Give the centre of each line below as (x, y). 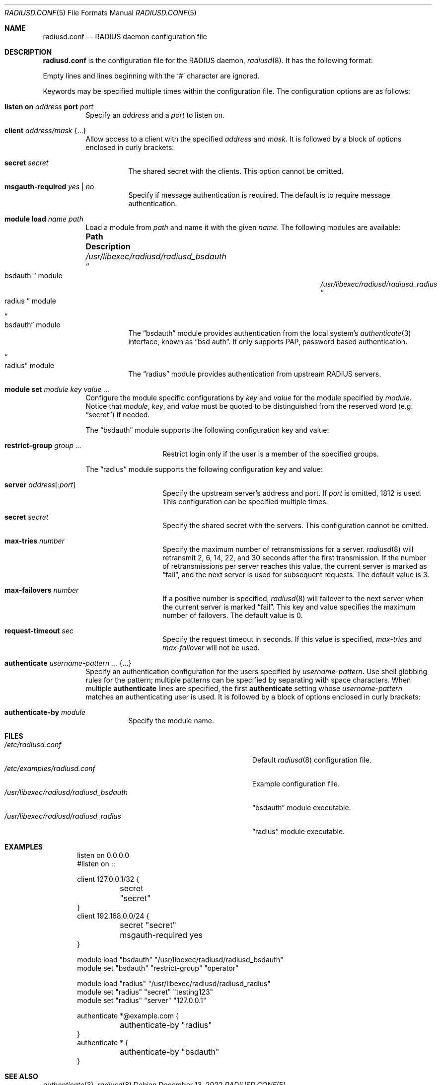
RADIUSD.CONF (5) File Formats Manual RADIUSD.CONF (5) (101, 13)
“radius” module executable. (298, 831)
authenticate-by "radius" (166, 1025)
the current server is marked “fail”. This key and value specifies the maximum (289, 607)
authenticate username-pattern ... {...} (68, 663)
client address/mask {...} (45, 130)
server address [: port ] (40, 485)
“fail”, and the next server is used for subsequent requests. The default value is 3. (296, 575)
